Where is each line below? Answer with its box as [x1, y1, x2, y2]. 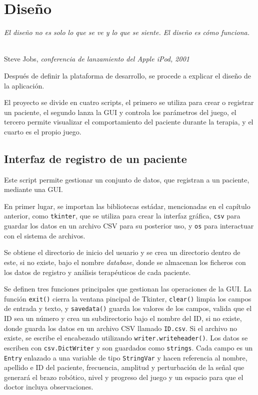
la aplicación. [4, 80, 44, 90]
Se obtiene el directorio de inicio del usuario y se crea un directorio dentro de [4, 247, 240, 257]
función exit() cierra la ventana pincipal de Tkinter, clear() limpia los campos [4, 293, 251, 303]
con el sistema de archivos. [4, 230, 85, 240]
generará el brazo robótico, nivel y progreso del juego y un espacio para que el [4, 371, 243, 382]
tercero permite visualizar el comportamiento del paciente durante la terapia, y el [4, 116, 253, 127]
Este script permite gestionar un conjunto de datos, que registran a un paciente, [4, 174, 249, 184]
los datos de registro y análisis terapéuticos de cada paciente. [4, 266, 191, 277]
